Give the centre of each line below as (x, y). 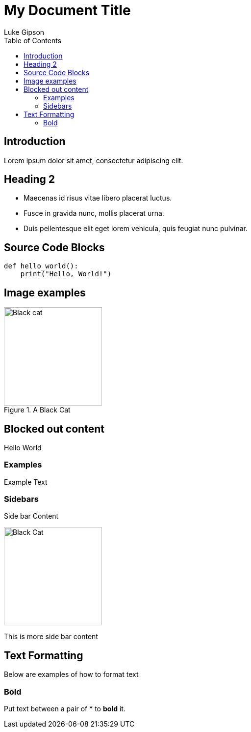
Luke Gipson (24, 32)
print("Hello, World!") (66, 274)
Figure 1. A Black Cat (37, 410)
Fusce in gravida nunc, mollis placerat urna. (94, 213)
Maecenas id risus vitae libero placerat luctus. (98, 198)
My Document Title (67, 10)
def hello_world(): (41, 266)
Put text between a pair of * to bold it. (65, 709)
